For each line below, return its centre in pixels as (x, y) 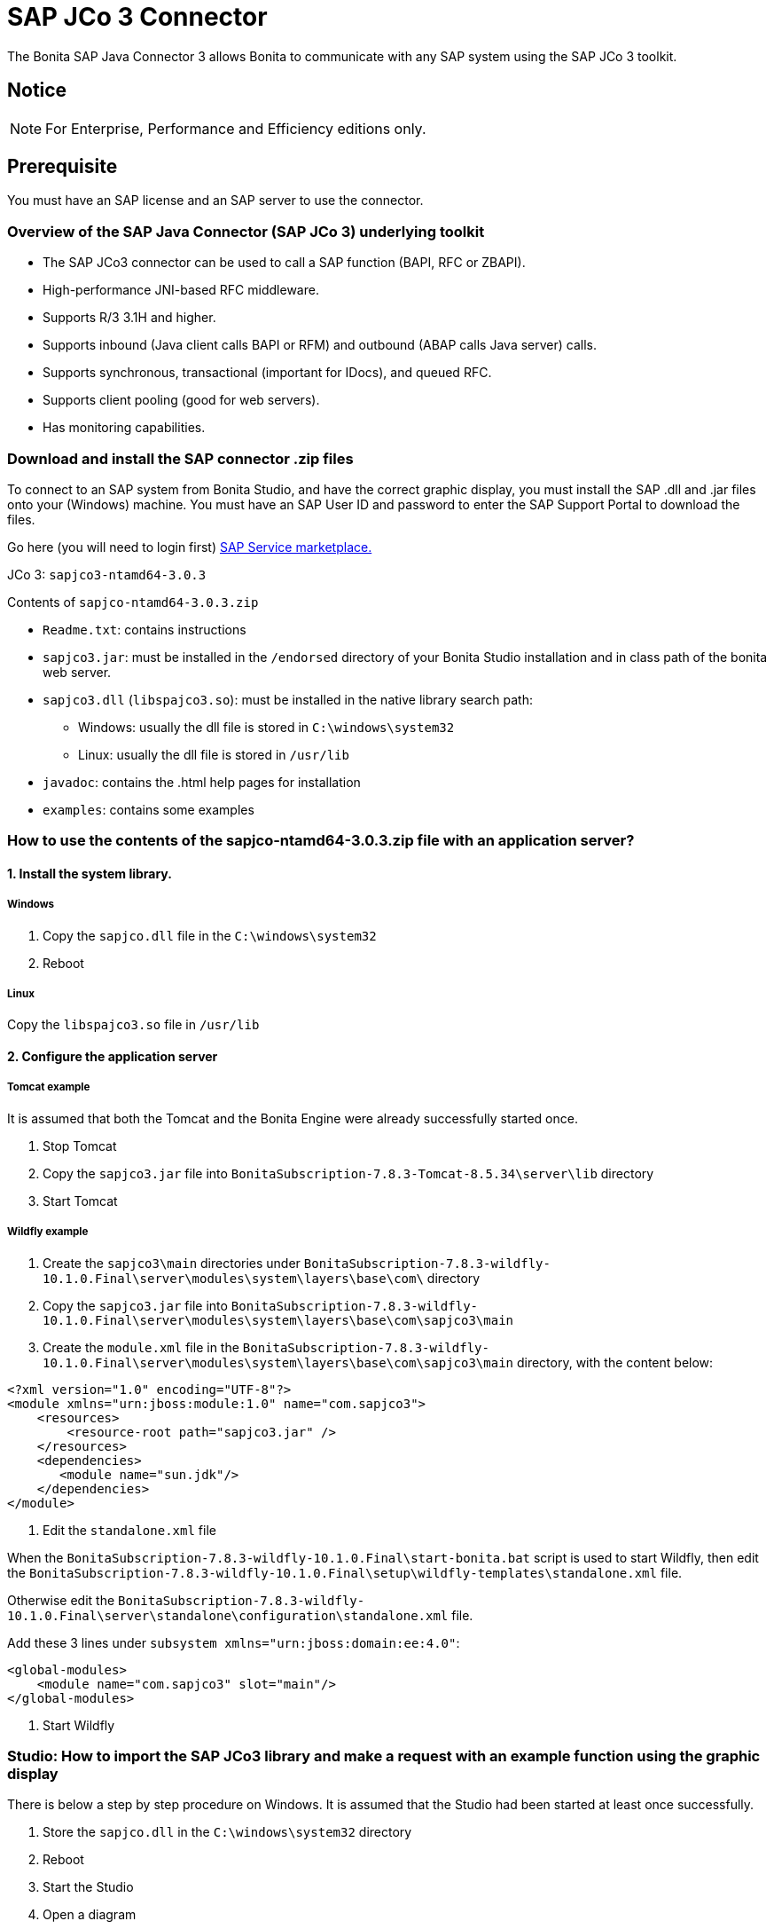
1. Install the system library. (90, 873)
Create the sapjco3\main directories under (172, 1263)
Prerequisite (63, 167)
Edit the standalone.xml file (129, 1530)
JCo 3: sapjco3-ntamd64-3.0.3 (107, 574)
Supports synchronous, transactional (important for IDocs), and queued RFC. (267, 373)
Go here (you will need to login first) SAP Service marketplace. (190, 547)
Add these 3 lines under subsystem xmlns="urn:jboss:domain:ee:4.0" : (234, 1642)
